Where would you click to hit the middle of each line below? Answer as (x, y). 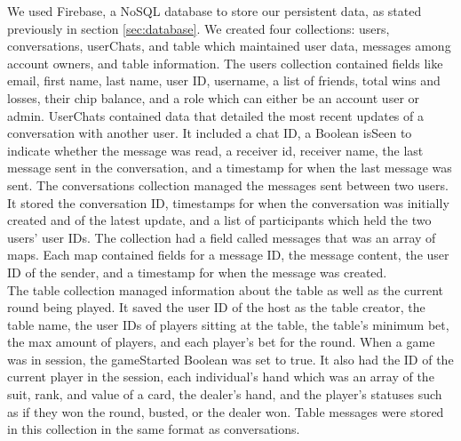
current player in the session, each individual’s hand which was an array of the (221, 377)
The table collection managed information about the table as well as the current (226, 289)
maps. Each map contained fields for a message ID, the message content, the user (228, 255)
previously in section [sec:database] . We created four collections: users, (199, 28)
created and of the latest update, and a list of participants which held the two (219, 220)
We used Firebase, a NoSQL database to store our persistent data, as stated (215, 11)
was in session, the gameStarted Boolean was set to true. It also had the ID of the (230, 359)
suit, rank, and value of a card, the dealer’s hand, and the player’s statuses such (225, 394)
